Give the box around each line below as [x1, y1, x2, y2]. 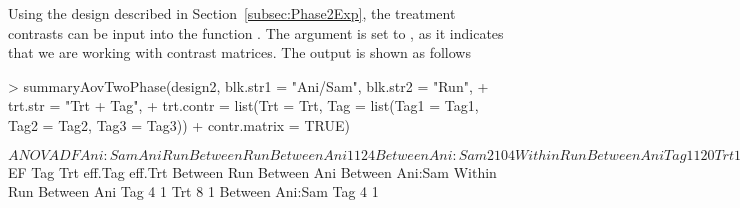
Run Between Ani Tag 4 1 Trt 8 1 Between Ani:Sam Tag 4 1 [8, 181, 379, 202]
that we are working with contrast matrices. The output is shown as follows [8, 42, 471, 63]
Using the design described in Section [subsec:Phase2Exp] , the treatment [8, 3, 456, 23]
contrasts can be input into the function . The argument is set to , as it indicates [8, 22, 504, 43]
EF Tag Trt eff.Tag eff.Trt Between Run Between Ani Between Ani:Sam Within [8, 161, 497, 182]
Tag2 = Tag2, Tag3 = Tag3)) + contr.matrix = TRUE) [8, 114, 350, 135]
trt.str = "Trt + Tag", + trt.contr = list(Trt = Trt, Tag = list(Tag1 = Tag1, [8, 95, 479, 116]
